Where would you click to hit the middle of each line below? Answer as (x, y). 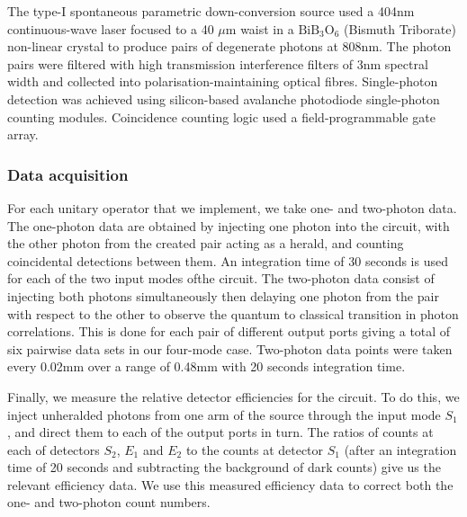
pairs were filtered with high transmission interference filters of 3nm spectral (218, 63)
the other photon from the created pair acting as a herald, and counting (206, 243)
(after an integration (400, 449)
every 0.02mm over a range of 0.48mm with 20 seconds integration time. (207, 366)
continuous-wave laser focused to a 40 (111, 28)
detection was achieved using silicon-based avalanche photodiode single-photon (224, 98)
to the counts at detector (255, 449)
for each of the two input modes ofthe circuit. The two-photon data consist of (221, 278)
